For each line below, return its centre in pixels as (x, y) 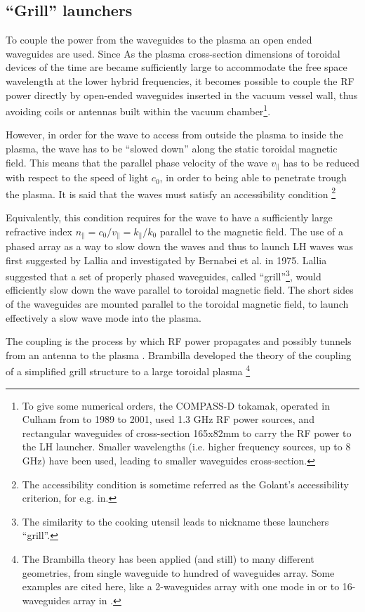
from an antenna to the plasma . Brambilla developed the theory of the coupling (179, 354)
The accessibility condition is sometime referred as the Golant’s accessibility (185, 484)
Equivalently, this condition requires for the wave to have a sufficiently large (169, 217)
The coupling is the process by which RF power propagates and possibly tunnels (179, 341)
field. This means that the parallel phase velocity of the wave (137, 162)
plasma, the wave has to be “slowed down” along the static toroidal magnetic (172, 149)
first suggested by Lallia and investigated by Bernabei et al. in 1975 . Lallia (166, 260)
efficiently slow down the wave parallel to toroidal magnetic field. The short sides (180, 290)
